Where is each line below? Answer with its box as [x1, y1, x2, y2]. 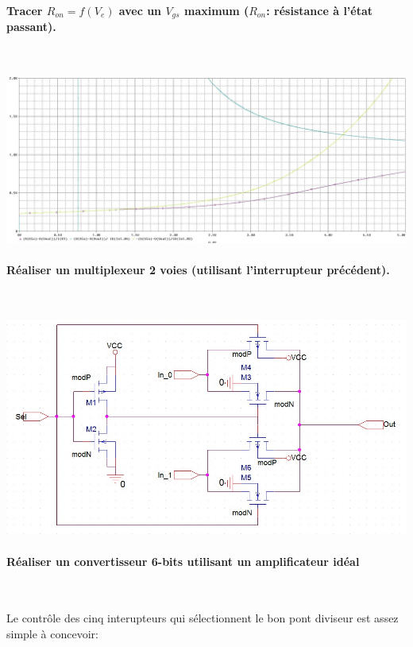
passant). [6, 18, 56, 35]
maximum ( [184, 2, 249, 18]
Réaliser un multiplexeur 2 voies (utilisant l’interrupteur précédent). [6, 261, 390, 277]
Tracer [6, 2, 43, 18]
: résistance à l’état [266, 2, 373, 18]
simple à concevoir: [6, 626, 98, 642]
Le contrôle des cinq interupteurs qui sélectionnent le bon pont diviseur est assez [6, 610, 399, 626]
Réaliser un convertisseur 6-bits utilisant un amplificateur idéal [6, 552, 360, 569]
